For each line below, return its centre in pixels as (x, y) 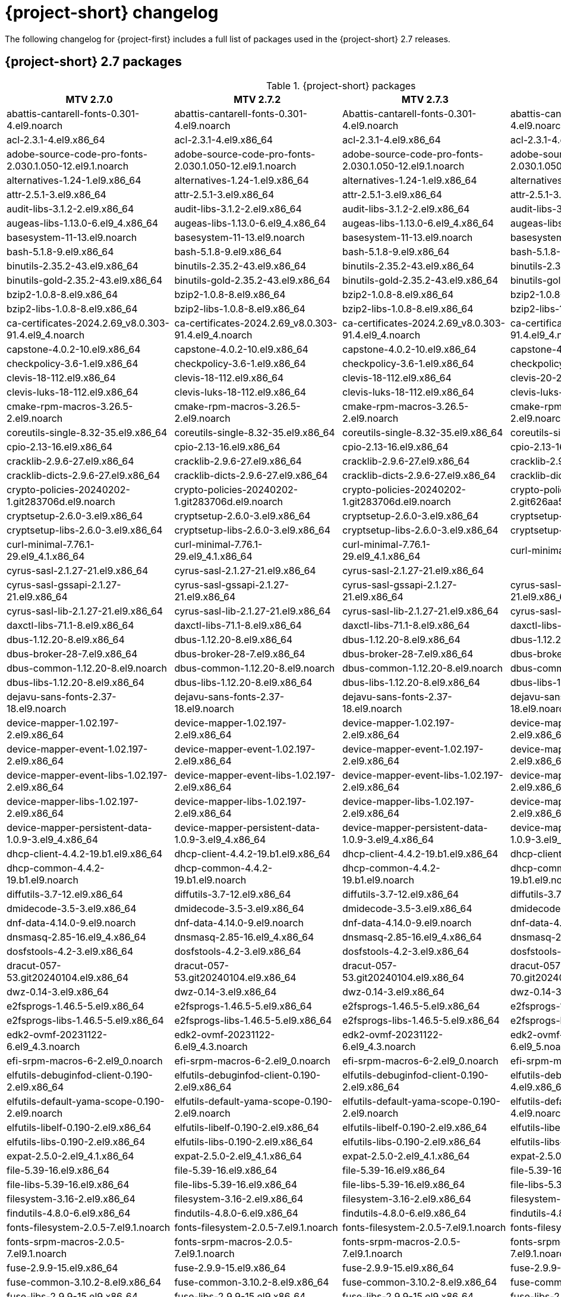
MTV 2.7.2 (257, 99)
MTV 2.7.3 (425, 99)
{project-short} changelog (112, 12)
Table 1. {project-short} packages (341, 85)
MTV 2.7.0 (89, 99)
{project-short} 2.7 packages (94, 62)
